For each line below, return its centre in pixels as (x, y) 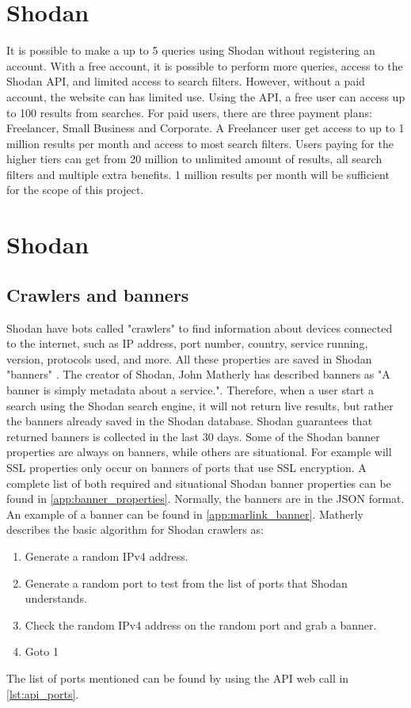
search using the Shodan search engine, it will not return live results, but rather (200, 405)
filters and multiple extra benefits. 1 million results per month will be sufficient (198, 174)
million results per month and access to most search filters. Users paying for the (200, 143)
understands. (56, 598)
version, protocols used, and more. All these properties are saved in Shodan (189, 358)
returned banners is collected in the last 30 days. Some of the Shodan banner (193, 436)
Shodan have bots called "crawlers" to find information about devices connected (200, 327)
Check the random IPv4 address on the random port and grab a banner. (201, 624)
